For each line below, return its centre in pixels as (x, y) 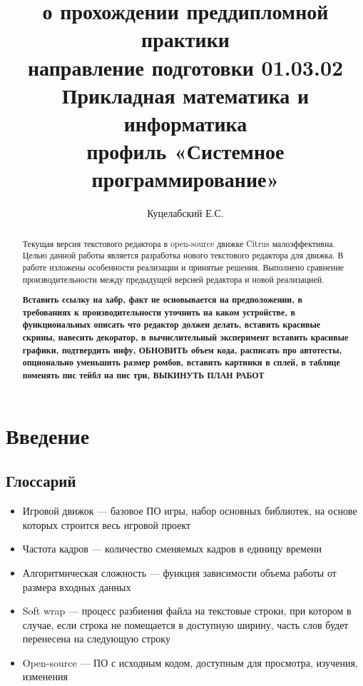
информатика (185, 122)
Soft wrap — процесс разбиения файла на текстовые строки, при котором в (187, 611)
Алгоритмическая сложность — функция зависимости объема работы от (179, 572)
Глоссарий (41, 481)
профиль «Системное (185, 151)
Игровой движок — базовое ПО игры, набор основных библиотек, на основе (190, 511)
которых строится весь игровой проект (107, 524)
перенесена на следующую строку (96, 639)
